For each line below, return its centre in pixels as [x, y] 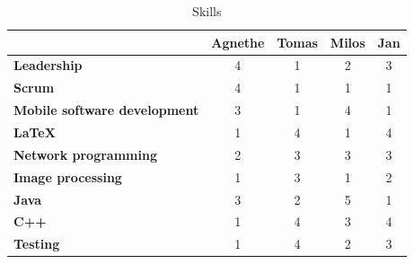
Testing [37, 244]
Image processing [68, 176]
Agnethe [238, 42]
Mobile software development [106, 110]
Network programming [85, 154]
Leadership [48, 65]
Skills [207, 11]
